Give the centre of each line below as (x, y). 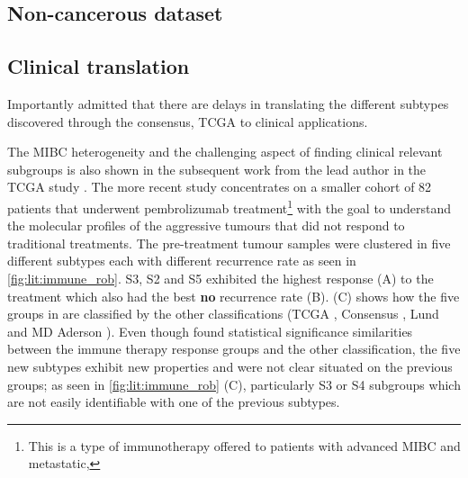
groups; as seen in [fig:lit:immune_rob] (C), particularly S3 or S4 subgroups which (234, 384)
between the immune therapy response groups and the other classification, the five (234, 349)
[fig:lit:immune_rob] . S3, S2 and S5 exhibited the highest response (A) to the (220, 278)
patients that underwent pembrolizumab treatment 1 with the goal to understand (229, 206)
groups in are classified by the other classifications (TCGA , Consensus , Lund (223, 314)
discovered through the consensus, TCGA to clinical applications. (188, 121)
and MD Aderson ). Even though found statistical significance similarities (210, 331)
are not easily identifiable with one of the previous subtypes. (174, 402)
